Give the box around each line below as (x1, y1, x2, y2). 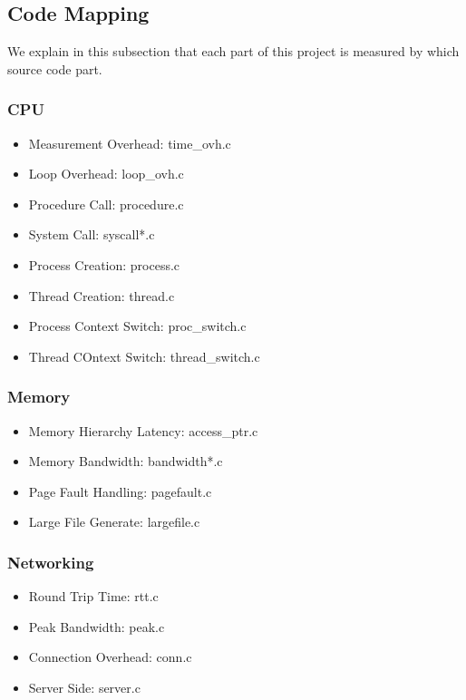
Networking (7, 550, 94, 573)
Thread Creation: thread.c (28, 286, 175, 305)
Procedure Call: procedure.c (28, 194, 184, 213)
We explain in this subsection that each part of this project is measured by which (7, 42, 460, 61)
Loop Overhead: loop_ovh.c (28, 164, 184, 183)
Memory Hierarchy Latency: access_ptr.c (28, 421, 258, 440)
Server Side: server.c (28, 677, 141, 696)
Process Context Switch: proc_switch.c (28, 316, 247, 335)
